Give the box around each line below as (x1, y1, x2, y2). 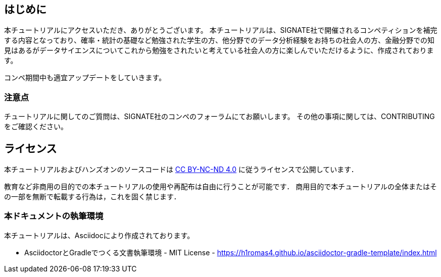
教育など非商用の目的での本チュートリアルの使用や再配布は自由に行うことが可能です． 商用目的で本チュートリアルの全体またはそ (4, 182, 437, 191)
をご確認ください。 (4, 122, 68, 131)
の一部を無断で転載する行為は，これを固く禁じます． (4, 192, 181, 201)
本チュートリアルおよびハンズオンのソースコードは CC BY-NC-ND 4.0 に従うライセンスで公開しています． (4, 165, 358, 174)
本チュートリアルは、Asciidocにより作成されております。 (4, 231, 194, 240)
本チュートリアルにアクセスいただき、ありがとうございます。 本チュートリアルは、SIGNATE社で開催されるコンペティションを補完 (4, 26, 437, 35)
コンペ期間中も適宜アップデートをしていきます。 (4, 73, 166, 82)
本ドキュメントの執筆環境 (4, 211, 104, 221)
